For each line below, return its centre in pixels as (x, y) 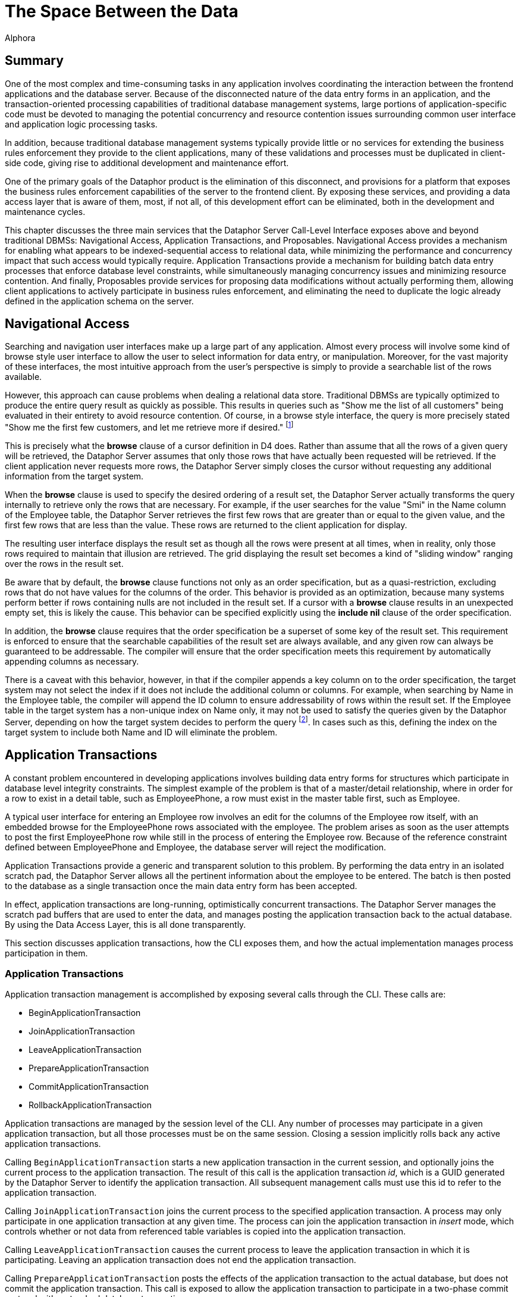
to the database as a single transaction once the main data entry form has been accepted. (181, 886)
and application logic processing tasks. (81, 124)
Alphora (20, 38)
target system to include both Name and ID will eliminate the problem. (141, 732)
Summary (34, 61)
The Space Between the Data (122, 11)
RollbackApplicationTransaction (90, 1105)
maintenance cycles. (45, 211)
